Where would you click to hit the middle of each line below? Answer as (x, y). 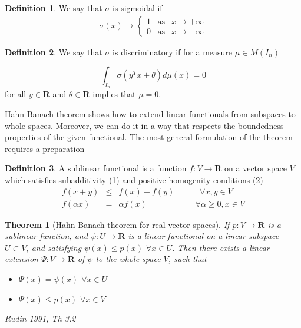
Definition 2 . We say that (54, 52)
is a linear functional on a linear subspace (204, 236)
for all (16, 94)
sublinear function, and (46, 236)
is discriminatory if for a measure (173, 52)
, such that (187, 259)
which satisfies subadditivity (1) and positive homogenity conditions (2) (134, 179)
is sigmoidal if (138, 8)
